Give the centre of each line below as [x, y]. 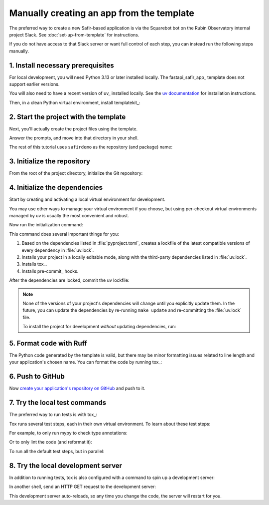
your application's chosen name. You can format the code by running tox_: [85, 362]
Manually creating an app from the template [102, 13]
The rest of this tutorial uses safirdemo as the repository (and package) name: [91, 147]
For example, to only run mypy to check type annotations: [68, 433]
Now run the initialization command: [46, 225]
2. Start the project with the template [67, 117]
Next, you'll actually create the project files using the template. [73, 129]
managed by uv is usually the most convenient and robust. [69, 216]
